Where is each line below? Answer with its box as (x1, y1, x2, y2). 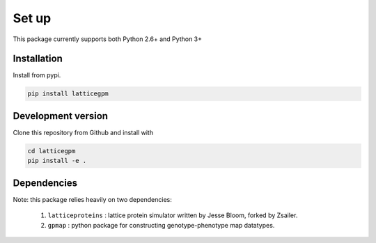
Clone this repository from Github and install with (13, 128, 153, 136)
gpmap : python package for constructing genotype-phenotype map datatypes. (47, 221, 275, 229)
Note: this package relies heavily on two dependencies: (13, 195, 172, 203)
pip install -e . (27, 157, 87, 165)
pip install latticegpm (27, 90, 109, 97)
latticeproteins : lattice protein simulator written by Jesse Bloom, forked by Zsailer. (47, 211, 298, 219)
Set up (13, 10, 52, 26)
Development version (13, 110, 108, 122)
